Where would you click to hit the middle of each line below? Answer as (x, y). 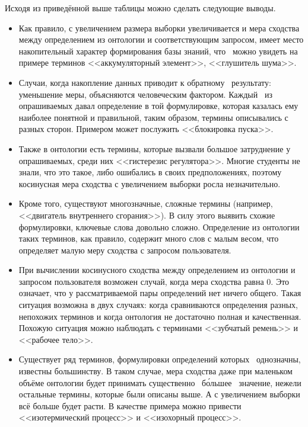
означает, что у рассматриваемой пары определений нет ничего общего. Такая (160, 293)
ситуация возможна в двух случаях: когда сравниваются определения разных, (158, 305)
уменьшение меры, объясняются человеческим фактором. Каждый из (145, 94)
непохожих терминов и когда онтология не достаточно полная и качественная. (160, 316)
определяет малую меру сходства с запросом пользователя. (125, 250)
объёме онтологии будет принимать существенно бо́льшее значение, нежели (160, 382)
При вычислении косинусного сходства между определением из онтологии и (157, 270)
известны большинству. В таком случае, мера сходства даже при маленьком (155, 371)
